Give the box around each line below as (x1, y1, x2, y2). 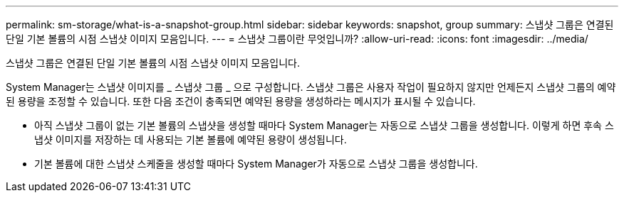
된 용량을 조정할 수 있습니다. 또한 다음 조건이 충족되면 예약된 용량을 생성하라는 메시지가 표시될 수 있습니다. (6, 95, 476, 107)
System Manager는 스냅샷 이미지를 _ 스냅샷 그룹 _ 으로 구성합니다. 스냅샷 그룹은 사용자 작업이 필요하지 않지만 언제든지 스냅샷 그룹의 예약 (6, 81, 616, 93)
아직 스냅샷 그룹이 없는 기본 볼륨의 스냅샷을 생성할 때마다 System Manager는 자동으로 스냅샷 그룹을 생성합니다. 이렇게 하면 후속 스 (34, 119, 614, 131)
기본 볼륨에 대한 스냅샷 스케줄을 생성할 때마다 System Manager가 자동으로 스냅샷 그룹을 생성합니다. (34, 158, 478, 170)
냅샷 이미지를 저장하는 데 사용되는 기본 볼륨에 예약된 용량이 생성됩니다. (34, 133, 347, 145)
